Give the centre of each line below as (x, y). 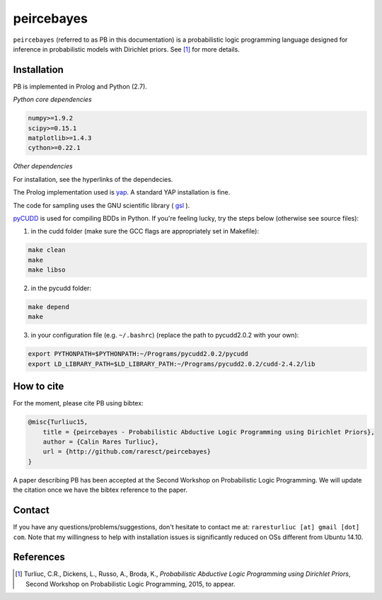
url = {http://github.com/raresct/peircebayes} (127, 452)
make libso (47, 270)
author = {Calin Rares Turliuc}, (101, 442)
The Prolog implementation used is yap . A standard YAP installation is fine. (122, 192)
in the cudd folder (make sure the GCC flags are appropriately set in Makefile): (145, 231)
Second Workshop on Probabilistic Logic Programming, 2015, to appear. (131, 584)
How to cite (39, 387)
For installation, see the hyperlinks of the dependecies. (93, 179)
